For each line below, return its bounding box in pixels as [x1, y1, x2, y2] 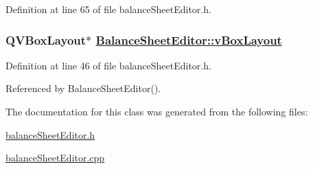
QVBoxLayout [5, 31, 86, 48]
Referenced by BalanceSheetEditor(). [5, 81, 161, 95]
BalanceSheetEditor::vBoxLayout [95, 31, 282, 48]
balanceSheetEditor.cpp [5, 150, 105, 165]
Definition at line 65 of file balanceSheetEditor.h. [5, 2, 211, 16]
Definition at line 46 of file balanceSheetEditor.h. [5, 58, 211, 72]
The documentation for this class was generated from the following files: [5, 104, 308, 118]
